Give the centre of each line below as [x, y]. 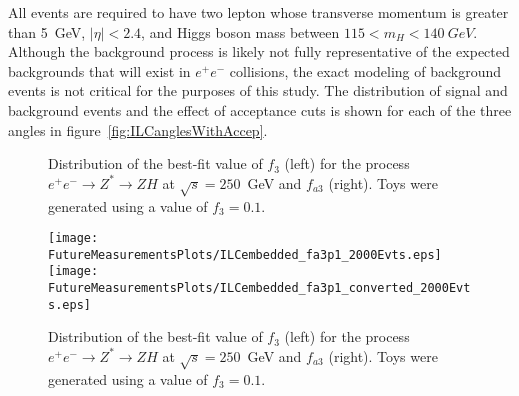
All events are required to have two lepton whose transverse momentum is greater [258, 12]
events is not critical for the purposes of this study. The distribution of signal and [258, 90]
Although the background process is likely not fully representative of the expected [259, 51]
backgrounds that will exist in [99, 70]
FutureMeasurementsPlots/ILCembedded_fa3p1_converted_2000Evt [259, 288]
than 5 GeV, [47, 31]
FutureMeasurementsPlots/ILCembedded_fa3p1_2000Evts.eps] [245, 254]
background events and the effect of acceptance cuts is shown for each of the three [260, 109]
